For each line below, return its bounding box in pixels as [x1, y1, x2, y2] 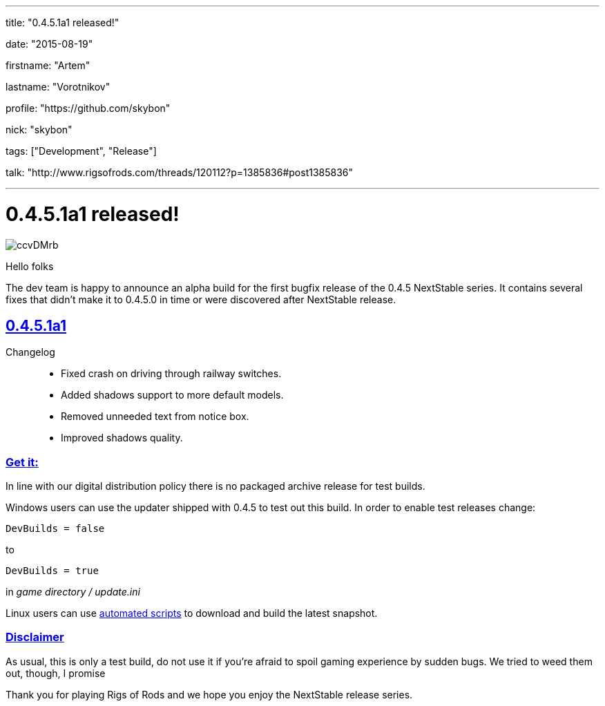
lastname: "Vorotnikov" [6, 81, 111, 93]
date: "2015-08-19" [6, 38, 93, 50]
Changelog [6, 346, 55, 359]
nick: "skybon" [6, 124, 73, 135]
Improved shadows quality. [61, 432, 183, 444]
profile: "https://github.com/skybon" [6, 102, 171, 114]
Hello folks [6, 260, 54, 272]
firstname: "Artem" [6, 59, 90, 71]
